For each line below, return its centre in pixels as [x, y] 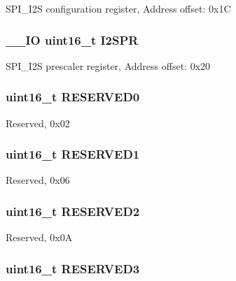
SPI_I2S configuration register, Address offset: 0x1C [118, 8]
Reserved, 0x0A [39, 237]
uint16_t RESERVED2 [73, 211]
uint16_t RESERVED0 [73, 97]
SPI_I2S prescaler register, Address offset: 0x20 [108, 65]
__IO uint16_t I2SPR [72, 39]
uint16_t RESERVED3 [73, 268]
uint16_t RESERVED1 [73, 154]
